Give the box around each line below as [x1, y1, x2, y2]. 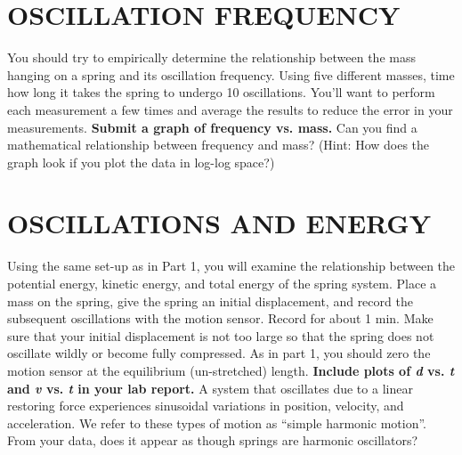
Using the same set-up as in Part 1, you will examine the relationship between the [7, 256, 456, 275]
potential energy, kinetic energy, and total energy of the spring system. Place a [7, 274, 437, 292]
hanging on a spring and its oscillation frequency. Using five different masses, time [7, 65, 455, 84]
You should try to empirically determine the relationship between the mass [7, 48, 416, 67]
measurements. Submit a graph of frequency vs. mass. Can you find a [7, 118, 417, 136]
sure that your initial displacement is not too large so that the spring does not [7, 326, 434, 345]
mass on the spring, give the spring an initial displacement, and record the [7, 291, 413, 310]
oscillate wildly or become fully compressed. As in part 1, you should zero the [7, 344, 431, 362]
